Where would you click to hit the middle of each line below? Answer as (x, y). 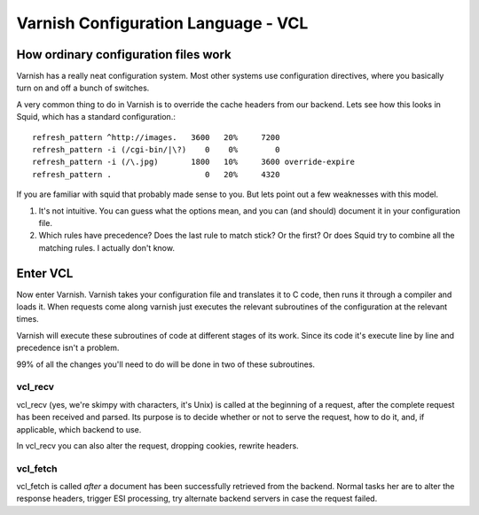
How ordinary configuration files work (124, 55)
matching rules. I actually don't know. (106, 247)
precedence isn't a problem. (68, 348)
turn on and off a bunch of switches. (83, 88)
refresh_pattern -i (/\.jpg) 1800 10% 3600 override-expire (193, 162)
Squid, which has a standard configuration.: (96, 117)
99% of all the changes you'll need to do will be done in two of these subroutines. (165, 364)
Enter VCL (45, 273)
